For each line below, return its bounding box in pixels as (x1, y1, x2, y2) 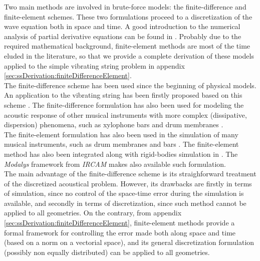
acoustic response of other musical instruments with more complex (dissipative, (4, 109, 247, 120)
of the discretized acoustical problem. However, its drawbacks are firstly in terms (4, 178, 252, 188)
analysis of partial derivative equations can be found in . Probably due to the (4, 31, 241, 41)
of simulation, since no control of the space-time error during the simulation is (4, 188, 244, 198)
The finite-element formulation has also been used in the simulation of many (4, 129, 238, 139)
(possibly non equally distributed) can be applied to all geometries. (4, 246, 210, 257)
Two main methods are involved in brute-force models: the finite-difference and (4, 2, 246, 12)
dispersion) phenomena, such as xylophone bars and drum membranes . (4, 119, 223, 130)
